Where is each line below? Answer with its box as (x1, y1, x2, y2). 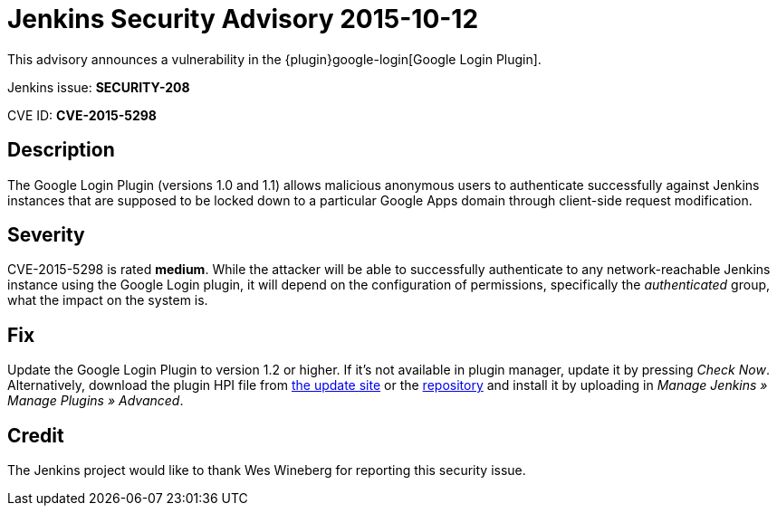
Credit (7, 423, 64, 447)
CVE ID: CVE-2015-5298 (7, 107, 157, 123)
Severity (7, 223, 85, 247)
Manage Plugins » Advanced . (7, 393, 184, 409)
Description (7, 138, 115, 162)
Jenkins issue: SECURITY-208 (7, 79, 190, 95)
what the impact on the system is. (7, 292, 208, 309)
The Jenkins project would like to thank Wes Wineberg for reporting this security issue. (7, 462, 526, 479)
